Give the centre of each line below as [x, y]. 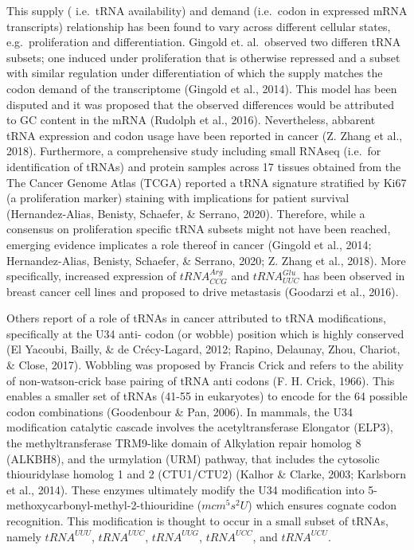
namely [24, 536]
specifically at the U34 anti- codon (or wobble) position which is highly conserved [205, 333]
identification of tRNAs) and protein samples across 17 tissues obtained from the [204, 166]
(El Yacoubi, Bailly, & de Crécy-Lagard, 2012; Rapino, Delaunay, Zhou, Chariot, [203, 349]
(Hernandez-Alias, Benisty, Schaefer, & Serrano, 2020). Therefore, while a [186, 213]
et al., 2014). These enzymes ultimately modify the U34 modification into [186, 489]
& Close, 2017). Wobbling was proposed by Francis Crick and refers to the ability [205, 365]
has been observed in [354, 276]
